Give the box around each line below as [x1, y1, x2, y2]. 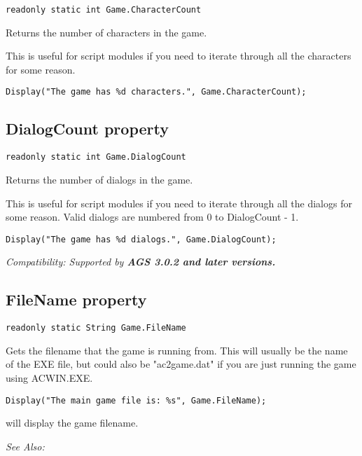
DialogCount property [6, 118, 169, 139]
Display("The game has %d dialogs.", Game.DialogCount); [6, 234, 277, 244]
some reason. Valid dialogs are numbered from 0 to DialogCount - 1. [6, 209, 299, 224]
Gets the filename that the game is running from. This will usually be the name [6, 343, 348, 357]
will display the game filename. [6, 415, 139, 430]
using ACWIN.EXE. [6, 371, 93, 385]
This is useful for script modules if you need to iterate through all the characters [6, 48, 351, 63]
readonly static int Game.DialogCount [6, 152, 186, 163]
